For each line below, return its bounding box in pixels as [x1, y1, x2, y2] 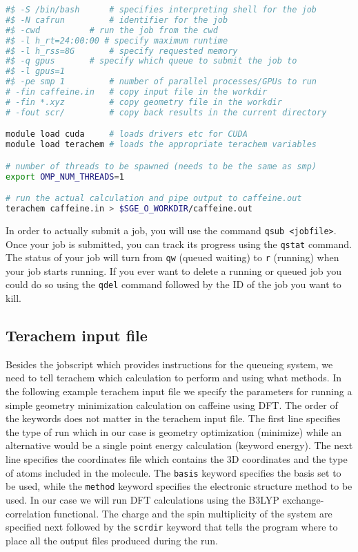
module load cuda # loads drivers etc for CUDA [6, 129, 248, 140]
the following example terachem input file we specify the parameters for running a [6, 384, 352, 399]
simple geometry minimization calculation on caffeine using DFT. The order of [6, 397, 338, 412]
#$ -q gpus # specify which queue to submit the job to [6, 56, 297, 66]
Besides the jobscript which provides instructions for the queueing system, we [6, 356, 333, 371]
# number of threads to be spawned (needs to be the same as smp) [6, 161, 317, 171]
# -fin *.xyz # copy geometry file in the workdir [6, 97, 282, 107]
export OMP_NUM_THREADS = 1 [6, 171, 124, 182]
